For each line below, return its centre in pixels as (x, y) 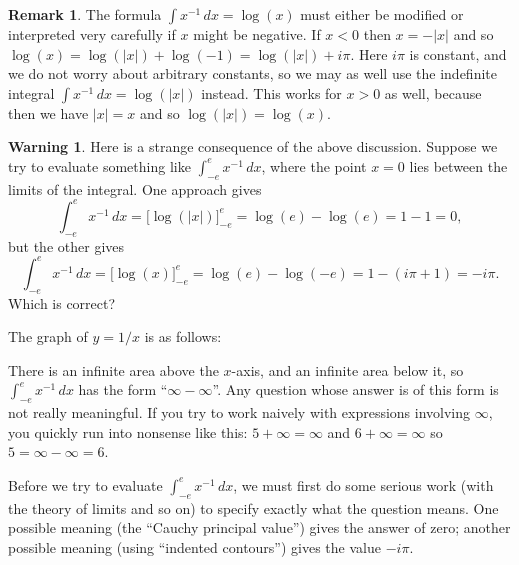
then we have (48, 112)
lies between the (458, 165)
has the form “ (123, 389)
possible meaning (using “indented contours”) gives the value (194, 546)
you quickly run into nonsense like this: (128, 431)
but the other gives (66, 245)
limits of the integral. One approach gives (135, 188)
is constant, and (458, 53)
